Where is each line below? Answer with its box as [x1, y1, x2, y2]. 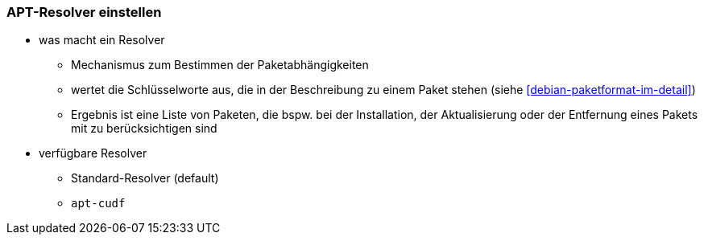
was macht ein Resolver [39, 33, 165, 47]
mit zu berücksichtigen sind [71, 121, 217, 136]
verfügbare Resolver [39, 146, 147, 161]
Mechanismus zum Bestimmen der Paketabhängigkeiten [71, 58, 369, 72]
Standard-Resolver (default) [71, 171, 219, 186]
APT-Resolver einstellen [6, 4, 162, 20]
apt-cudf [71, 197, 126, 210]
